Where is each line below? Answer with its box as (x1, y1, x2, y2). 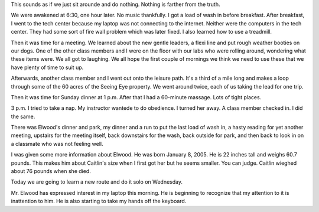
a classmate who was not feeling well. (11, 140, 103, 147)
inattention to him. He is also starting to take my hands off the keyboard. (11, 198, 187, 205)
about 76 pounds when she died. (11, 168, 91, 175)
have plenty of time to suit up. (11, 64, 84, 71)
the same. (11, 113, 35, 120)
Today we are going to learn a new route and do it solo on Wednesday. (11, 178, 183, 185)
